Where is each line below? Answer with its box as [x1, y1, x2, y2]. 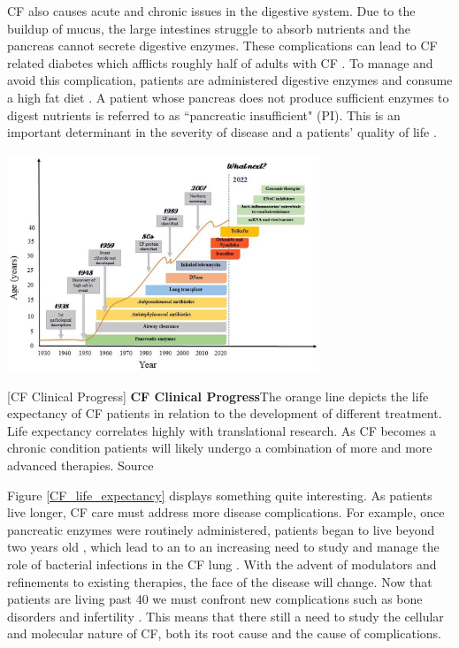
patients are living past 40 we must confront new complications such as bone [7, 590, 423, 608]
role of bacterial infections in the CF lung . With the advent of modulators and [7, 555, 437, 574]
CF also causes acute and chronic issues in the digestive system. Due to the [7, 2, 416, 19]
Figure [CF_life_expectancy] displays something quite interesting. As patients [7, 485, 432, 504]
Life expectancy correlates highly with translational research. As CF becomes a [7, 421, 437, 439]
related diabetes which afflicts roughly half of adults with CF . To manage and [7, 53, 433, 72]
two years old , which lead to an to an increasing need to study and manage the [7, 537, 440, 556]
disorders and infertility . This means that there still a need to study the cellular [7, 606, 444, 625]
